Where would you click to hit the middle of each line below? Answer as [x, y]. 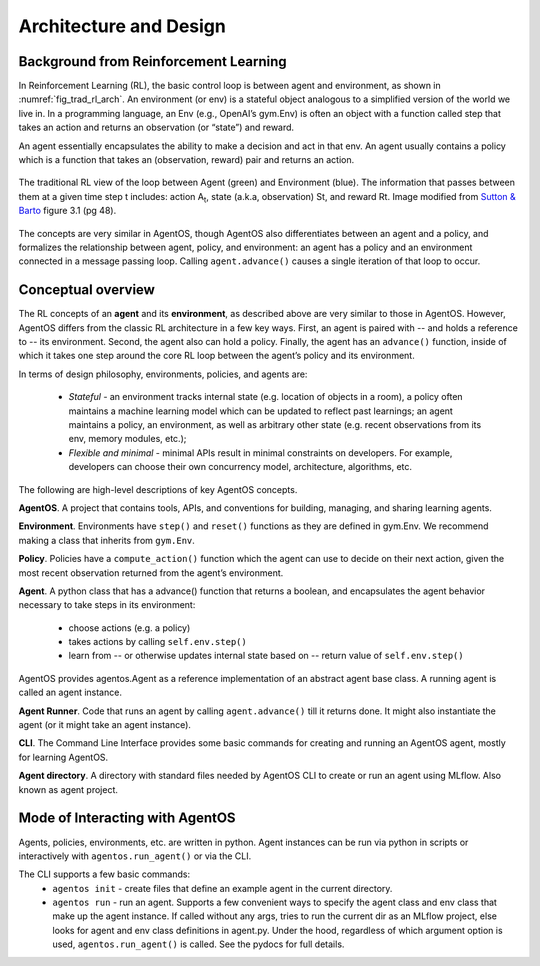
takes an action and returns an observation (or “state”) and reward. [156, 127]
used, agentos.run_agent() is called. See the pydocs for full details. [198, 944]
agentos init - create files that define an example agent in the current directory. [222, 888]
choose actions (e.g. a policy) [129, 627]
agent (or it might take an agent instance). [105, 725]
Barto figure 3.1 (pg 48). [67, 211]
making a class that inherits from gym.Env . [106, 540]
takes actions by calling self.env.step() [157, 642]
